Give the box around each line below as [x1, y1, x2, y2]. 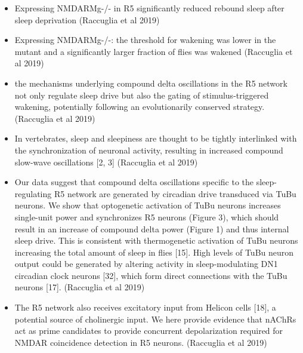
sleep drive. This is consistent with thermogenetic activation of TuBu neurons [14, 234, 298, 247]
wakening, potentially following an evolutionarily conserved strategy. [14, 100, 265, 113]
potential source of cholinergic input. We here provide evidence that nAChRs [14, 312, 296, 325]
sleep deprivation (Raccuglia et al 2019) [14, 13, 160, 26]
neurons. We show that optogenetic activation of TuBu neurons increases [14, 199, 281, 211]
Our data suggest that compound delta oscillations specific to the [14, 176, 253, 188]
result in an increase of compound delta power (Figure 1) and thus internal [14, 222, 289, 235]
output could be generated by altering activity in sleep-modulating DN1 [14, 257, 278, 270]
